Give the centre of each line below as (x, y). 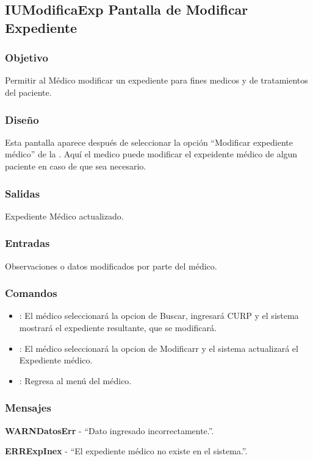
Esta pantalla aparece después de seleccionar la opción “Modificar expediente (149, 142)
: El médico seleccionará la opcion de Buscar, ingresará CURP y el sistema (159, 316)
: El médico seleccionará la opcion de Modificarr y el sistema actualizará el (159, 348)
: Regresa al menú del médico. (75, 380)
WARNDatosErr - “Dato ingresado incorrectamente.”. (110, 430)
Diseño (22, 119)
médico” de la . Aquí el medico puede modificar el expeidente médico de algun (151, 154)
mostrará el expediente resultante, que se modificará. (118, 328)
